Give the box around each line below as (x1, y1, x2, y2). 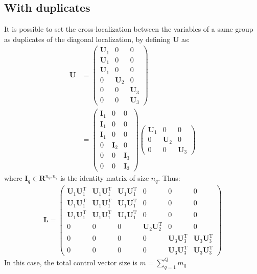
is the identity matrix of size (60, 173, 149, 183)
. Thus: (158, 173, 180, 183)
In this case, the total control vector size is (4, 257, 137, 267)
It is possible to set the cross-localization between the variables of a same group (4, 24, 253, 34)
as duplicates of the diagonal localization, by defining (4, 33, 171, 44)
